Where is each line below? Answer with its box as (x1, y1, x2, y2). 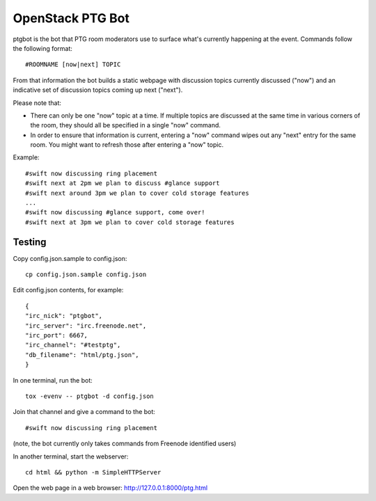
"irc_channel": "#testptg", (25, 341, 121, 349)
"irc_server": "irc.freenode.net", (25, 321, 147, 330)
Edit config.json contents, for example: (13, 286, 124, 294)
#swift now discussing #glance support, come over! (25, 209, 205, 216)
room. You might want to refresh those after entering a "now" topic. (30, 141, 224, 149)
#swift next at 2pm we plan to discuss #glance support (25, 180, 220, 187)
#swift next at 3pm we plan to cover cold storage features (25, 218, 235, 226)
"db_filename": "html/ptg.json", (25, 351, 139, 358)
